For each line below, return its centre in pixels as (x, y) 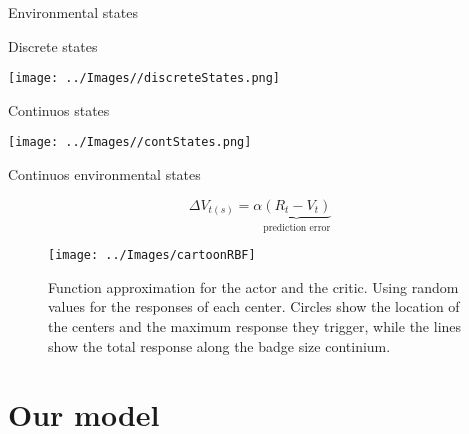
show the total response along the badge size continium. (219, 345)
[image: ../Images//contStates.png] (130, 142)
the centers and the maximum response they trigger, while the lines (255, 325)
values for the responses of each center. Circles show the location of (254, 306)
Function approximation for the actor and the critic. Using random (253, 286)
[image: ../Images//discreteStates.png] (144, 78)
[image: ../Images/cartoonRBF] (152, 255)
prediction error (297, 227)
